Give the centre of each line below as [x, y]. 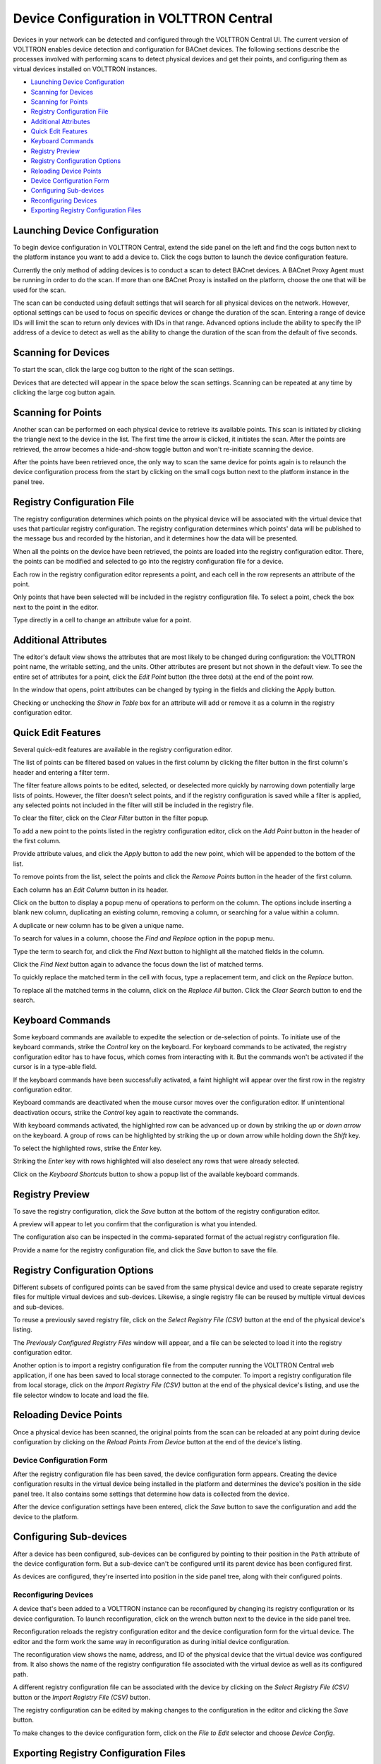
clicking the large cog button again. [64, 392]
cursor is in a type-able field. [55, 1067]
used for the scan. [40, 290]
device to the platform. [46, 1516]
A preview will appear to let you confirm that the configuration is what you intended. [135, 1224]
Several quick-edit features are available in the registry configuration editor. [123, 749]
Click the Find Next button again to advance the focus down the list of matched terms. [138, 964]
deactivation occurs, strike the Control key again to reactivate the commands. [126, 1112]
